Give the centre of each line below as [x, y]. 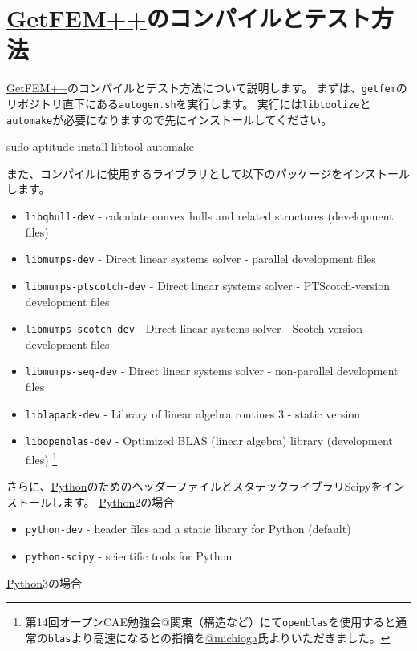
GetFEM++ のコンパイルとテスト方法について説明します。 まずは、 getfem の [207, 88]
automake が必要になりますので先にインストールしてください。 [170, 119]
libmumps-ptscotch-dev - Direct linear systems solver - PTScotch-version [207, 285]
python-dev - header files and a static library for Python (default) [188, 529]
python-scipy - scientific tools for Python [129, 556]
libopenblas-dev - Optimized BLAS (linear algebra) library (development [209, 441]
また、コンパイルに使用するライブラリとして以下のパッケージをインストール [208, 173]
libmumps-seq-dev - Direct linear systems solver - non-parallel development [212, 371]
